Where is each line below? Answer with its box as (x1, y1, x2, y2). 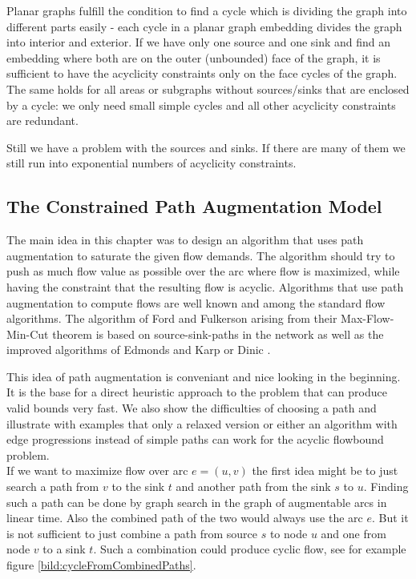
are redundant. (6, 112, 79, 129)
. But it (371, 509, 409, 526)
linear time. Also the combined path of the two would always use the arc (6, 509, 363, 526)
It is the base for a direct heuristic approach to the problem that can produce (6, 384, 387, 400)
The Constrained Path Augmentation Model (6, 194, 382, 219)
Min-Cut (6, 325, 49, 342)
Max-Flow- (341, 310, 394, 327)
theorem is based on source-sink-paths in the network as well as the (52, 325, 384, 342)
